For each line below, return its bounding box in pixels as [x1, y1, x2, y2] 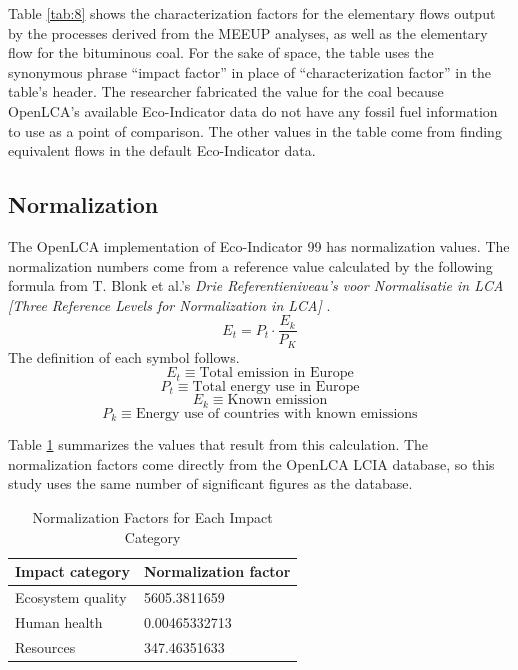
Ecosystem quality [15, 587, 127, 608]
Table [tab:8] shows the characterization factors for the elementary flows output [8, 3, 496, 23]
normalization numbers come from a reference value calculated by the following [8, 255, 493, 276]
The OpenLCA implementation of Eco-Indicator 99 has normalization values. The [8, 235, 510, 256]
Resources [15, 636, 76, 657]
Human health [15, 611, 103, 632]
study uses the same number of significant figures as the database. [8, 473, 413, 494]
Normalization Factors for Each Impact [32, 507, 273, 528]
